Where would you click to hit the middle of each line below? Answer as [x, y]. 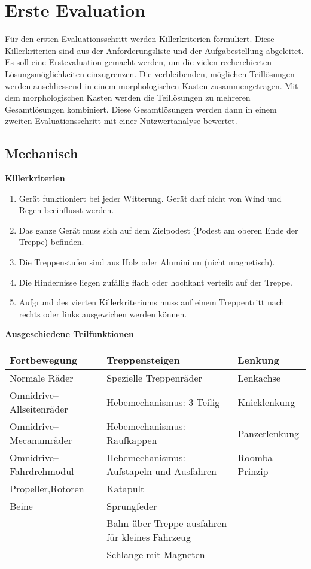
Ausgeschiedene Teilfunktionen [69, 334]
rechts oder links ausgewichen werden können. [103, 314]
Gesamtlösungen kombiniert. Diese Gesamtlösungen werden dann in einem [141, 109]
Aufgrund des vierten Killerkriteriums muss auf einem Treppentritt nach [152, 302]
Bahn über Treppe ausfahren [167, 523]
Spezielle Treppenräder [154, 378]
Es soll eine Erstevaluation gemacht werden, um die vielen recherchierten [138, 62]
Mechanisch [42, 153]
